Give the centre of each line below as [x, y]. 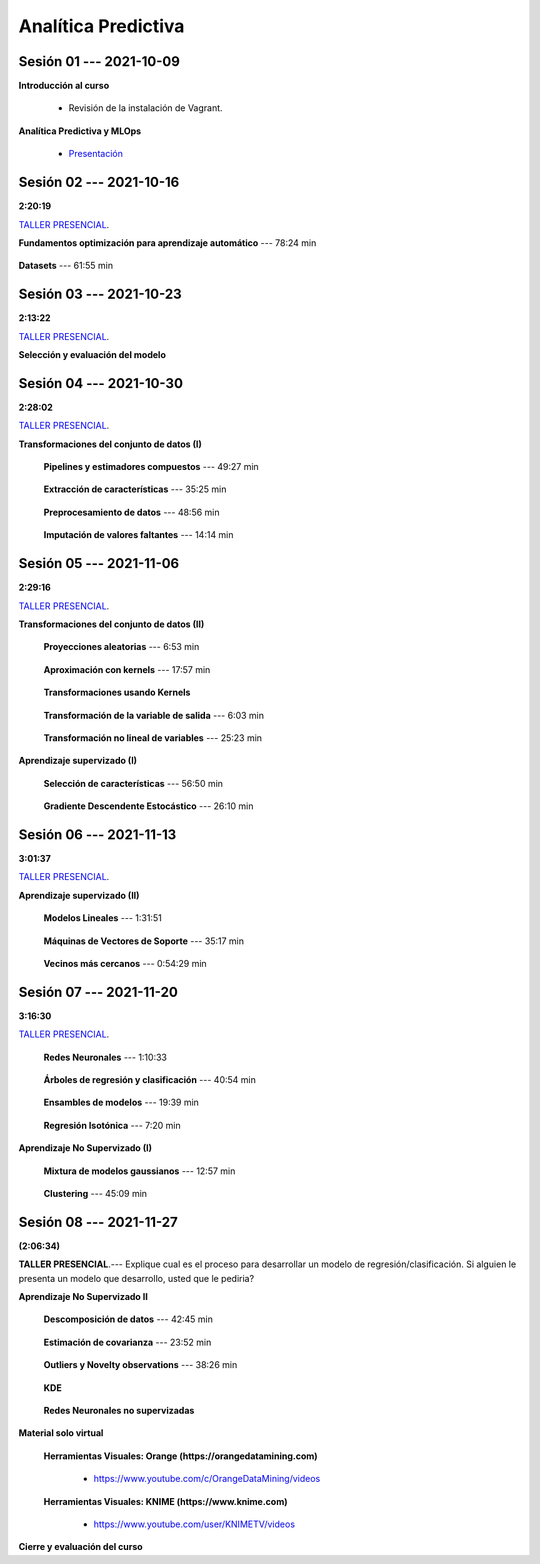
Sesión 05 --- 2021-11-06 [99, 563]
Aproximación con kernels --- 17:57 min [127, 669]
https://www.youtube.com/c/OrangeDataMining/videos [207, 1479]
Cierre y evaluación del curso [81, 1547]
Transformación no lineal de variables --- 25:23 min [153, 737]
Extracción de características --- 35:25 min [135, 489]
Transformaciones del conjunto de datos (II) [111, 624]
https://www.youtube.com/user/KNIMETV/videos [194, 1524]
